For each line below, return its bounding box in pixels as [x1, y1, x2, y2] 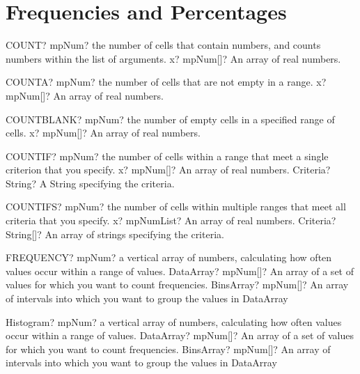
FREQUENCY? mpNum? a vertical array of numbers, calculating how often [6, 250, 332, 265]
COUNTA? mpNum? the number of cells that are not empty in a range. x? [6, 75, 327, 89]
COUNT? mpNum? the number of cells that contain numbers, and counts [6, 38, 321, 52]
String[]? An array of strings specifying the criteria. [6, 226, 224, 241]
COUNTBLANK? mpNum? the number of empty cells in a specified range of [6, 111, 335, 126]
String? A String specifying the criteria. [6, 176, 175, 190]
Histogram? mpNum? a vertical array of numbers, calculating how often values [6, 314, 342, 329]
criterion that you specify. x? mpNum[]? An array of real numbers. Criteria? [6, 162, 331, 177]
